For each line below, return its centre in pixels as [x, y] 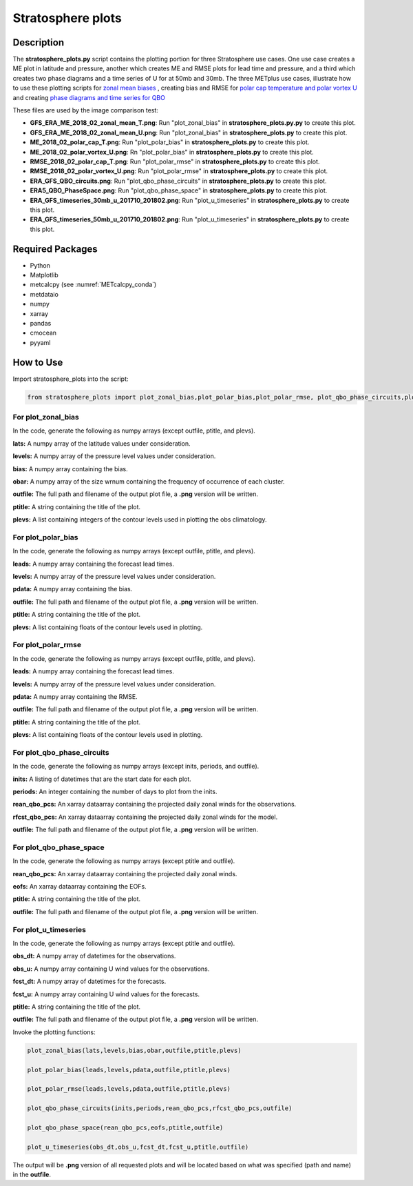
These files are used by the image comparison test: [85, 110]
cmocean [43, 333]
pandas [41, 323]
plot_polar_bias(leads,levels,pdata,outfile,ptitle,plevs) [129, 1070]
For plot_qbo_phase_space [59, 847]
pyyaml [40, 342]
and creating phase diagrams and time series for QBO [89, 97]
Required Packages [55, 249]
